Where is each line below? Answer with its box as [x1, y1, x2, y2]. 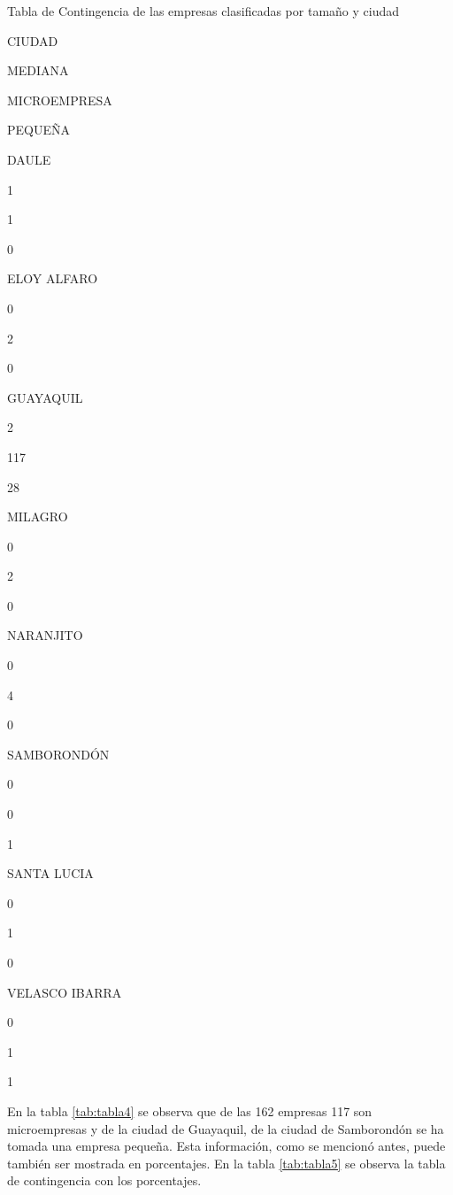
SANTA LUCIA [7, 864, 94, 883]
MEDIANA [7, 61, 69, 80]
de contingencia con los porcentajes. [7, 1171, 202, 1190]
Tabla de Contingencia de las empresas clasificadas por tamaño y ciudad [7, 2, 400, 19]
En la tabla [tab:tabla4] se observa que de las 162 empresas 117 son [7, 1101, 372, 1120]
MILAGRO [7, 507, 68, 526]
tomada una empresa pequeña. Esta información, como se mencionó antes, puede [7, 1137, 446, 1155]
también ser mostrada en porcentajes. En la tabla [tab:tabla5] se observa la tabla [7, 1153, 446, 1172]
